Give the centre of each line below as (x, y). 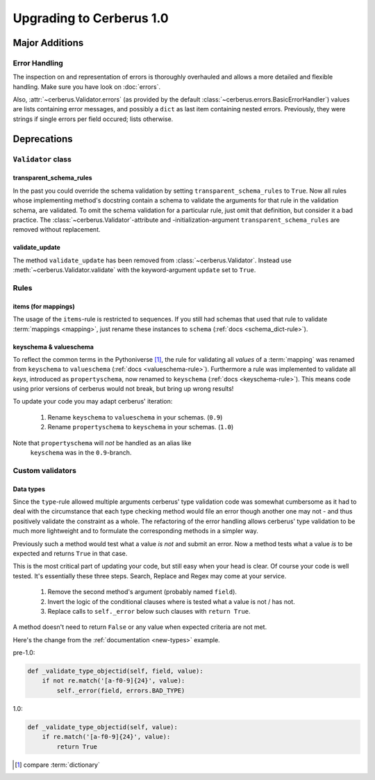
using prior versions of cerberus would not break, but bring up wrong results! (123, 389)
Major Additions (48, 43)
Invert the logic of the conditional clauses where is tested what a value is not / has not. (171, 601)
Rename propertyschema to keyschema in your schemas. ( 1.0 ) (141, 427)
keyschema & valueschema (53, 347)
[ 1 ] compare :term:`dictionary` (58, 765)
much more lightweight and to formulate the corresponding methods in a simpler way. (135, 531)
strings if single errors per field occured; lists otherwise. (93, 119)
